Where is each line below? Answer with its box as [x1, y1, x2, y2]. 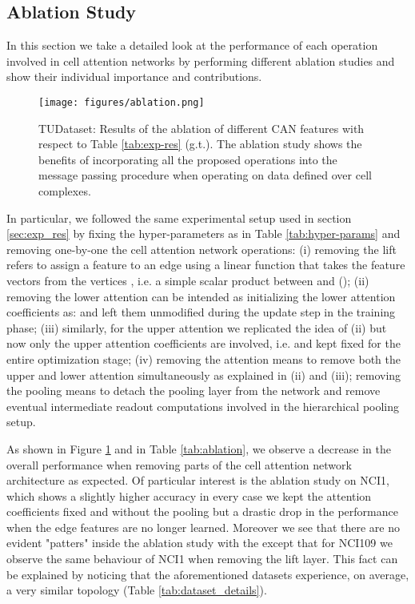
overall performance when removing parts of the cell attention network [6, 456, 352, 473]
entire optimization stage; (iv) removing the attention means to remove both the [6, 350, 401, 367]
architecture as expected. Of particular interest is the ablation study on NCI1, [6, 472, 389, 489]
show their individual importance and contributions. [6, 68, 262, 85]
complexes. [38, 183, 91, 199]
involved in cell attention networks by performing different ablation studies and [6, 52, 395, 69]
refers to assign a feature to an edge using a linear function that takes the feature [6, 256, 405, 273]
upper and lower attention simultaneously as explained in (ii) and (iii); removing [6, 366, 401, 383]
